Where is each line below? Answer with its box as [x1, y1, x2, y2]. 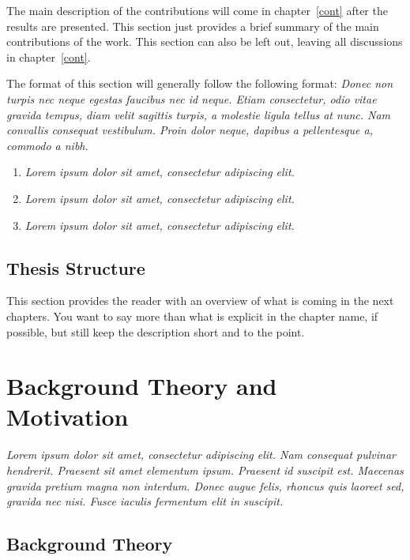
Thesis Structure [6, 255, 145, 280]
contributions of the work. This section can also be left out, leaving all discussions [6, 33, 403, 50]
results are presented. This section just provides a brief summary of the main [6, 17, 379, 34]
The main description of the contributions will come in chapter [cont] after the [6, 2, 388, 18]
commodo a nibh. [6, 137, 88, 153]
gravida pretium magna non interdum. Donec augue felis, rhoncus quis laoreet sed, [6, 477, 404, 494]
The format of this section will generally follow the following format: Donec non [6, 75, 393, 92]
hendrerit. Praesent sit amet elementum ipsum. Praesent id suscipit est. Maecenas [6, 462, 404, 479]
